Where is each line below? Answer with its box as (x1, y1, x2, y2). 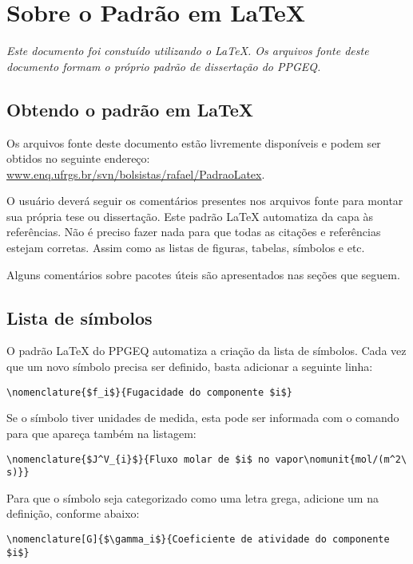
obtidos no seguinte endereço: (6, 150, 150, 167)
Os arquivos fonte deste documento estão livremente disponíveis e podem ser (6, 134, 381, 151)
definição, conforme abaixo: (6, 505, 140, 522)
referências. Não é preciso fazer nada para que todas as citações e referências (6, 223, 381, 240)
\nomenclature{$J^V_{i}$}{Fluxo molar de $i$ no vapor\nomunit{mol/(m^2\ (6, 453, 407, 465)
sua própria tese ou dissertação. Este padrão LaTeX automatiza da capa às (6, 207, 374, 224)
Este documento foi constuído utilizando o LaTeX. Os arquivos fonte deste (6, 42, 369, 59)
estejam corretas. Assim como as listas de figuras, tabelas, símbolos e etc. (6, 239, 365, 256)
